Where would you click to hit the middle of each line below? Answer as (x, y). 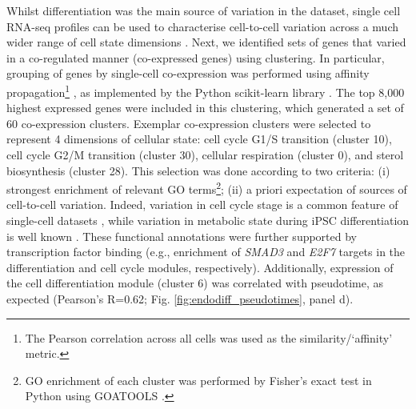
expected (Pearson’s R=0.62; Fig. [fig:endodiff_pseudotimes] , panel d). (180, 299)
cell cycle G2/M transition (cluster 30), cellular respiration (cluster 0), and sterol (205, 154)
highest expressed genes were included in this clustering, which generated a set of (205, 108)
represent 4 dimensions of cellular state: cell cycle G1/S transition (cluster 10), (199, 139)
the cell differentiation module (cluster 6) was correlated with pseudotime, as (195, 283)
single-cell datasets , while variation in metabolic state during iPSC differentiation (208, 221)
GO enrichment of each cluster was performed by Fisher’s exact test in (198, 380)
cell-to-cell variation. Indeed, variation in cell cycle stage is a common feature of (202, 204)
